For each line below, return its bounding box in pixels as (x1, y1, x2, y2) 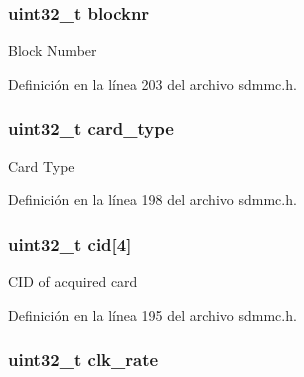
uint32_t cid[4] (8, 231, 132, 256)
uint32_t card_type (8, 116, 174, 141)
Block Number (8, 40, 97, 61)
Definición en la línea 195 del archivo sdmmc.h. (8, 304, 297, 325)
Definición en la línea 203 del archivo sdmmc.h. (8, 73, 297, 94)
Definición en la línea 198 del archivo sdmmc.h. (8, 189, 297, 210)
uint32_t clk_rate (8, 347, 159, 372)
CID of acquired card (8, 271, 138, 292)
